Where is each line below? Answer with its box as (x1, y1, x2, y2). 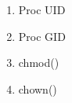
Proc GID (18, 28, 66, 44)
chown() (18, 80, 57, 97)
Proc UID (18, 2, 66, 17)
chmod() (18, 54, 59, 71)
